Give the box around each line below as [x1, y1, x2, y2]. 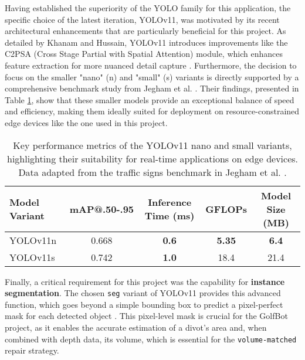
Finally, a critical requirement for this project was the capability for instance [5, 275, 285, 287]
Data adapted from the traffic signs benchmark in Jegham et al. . [18, 165, 287, 179]
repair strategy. [5, 344, 59, 356]
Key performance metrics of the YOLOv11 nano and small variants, [13, 138, 292, 152]
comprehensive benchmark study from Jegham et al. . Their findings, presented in [5, 82, 299, 94]
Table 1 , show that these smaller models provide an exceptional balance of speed [5, 93, 294, 106]
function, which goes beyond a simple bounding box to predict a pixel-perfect [5, 298, 283, 310]
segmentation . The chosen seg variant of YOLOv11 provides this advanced [5, 287, 281, 299]
